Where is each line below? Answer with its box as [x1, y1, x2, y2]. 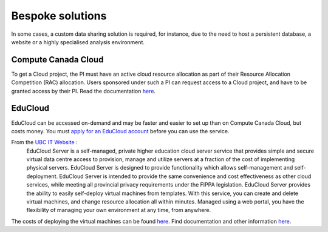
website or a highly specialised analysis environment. [11, 38, 145, 45]
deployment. [26, 173, 58, 180]
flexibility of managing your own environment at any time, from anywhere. [26, 207, 211, 214]
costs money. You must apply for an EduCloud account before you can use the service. [11, 127, 230, 134]
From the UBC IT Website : [11, 139, 78, 146]
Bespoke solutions [11, 9, 107, 22]
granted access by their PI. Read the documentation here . [11, 87, 156, 94]
